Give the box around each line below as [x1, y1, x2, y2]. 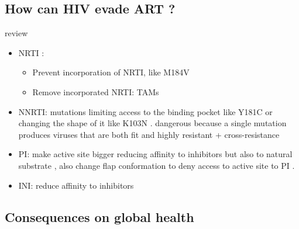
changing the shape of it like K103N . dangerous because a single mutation [18, 117, 287, 129]
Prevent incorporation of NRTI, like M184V [32, 66, 190, 78]
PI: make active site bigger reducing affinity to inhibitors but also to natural [18, 148, 293, 160]
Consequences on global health [5, 207, 194, 225]
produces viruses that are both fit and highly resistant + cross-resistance [18, 128, 280, 140]
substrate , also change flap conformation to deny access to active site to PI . [18, 159, 295, 171]
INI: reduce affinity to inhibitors [18, 179, 134, 191]
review [5, 27, 28, 39]
